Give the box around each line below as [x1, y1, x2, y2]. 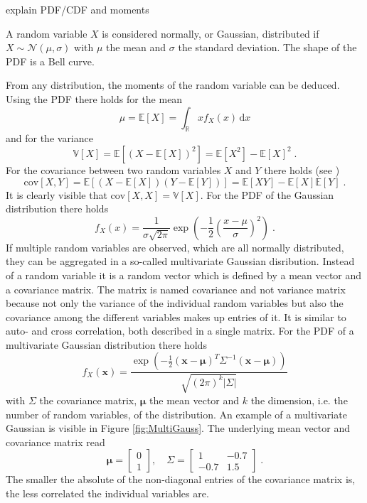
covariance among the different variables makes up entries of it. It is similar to [6, 309, 346, 324]
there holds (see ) [264, 162, 340, 177]
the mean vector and [149, 392, 240, 407]
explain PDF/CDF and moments [6, 2, 149, 16]
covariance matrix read [6, 434, 105, 449]
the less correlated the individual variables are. [6, 485, 209, 500]
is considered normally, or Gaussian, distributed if [102, 26, 319, 40]
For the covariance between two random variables [6, 162, 221, 177]
